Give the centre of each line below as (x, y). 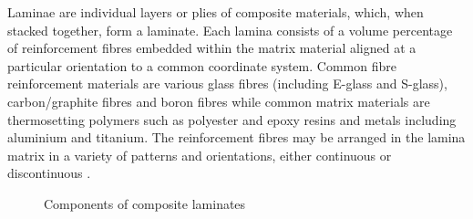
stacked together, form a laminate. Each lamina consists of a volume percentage (230, 30)
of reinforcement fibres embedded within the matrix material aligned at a (212, 48)
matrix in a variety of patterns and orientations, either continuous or (200, 155)
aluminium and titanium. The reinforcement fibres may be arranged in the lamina (236, 137)
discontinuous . (49, 173)
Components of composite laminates (145, 203)
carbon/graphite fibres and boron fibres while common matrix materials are (219, 101)
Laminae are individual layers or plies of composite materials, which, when (216, 12)
